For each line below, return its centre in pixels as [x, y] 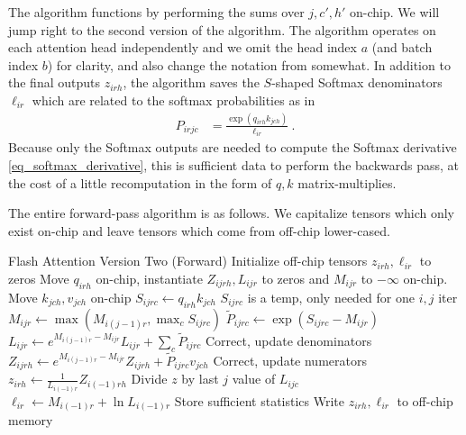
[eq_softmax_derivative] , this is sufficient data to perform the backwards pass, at [234, 164]
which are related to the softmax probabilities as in [174, 100]
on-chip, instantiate [149, 278]
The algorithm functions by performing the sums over [156, 12]
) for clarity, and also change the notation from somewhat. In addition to [249, 64]
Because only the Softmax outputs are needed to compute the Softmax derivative [233, 147]
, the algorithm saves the [191, 82]
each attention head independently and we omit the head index [183, 47]
